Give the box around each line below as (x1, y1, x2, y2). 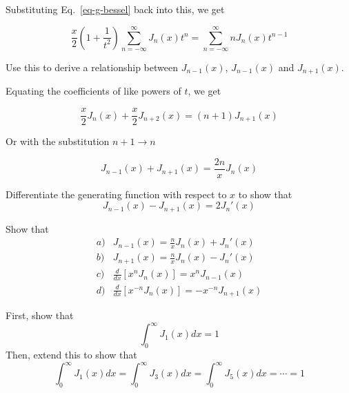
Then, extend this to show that (6, 347, 137, 361)
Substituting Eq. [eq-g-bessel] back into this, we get (6, 2, 225, 16)
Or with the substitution (6, 134, 110, 148)
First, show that (6, 308, 74, 323)
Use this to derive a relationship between (6, 59, 178, 74)
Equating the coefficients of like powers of (6, 84, 181, 98)
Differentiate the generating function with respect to (6, 186, 227, 201)
